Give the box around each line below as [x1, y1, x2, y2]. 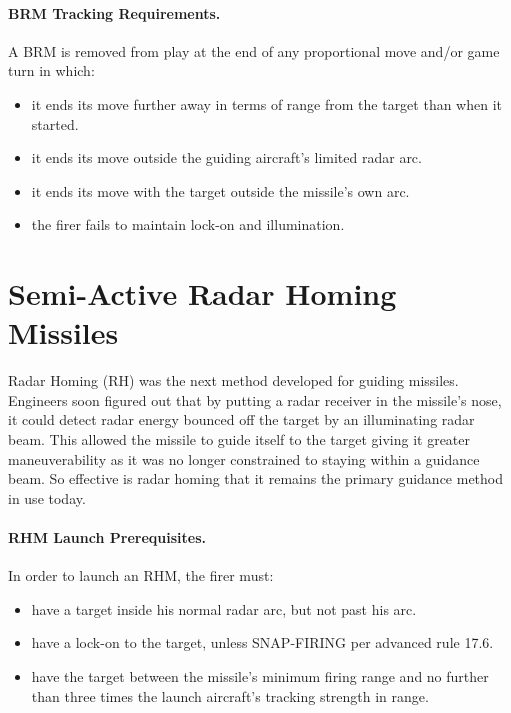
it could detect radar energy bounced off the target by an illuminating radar [8, 409, 475, 430]
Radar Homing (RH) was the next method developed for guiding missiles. [8, 370, 459, 391]
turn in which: [8, 60, 95, 81]
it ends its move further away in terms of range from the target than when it [31, 93, 503, 114]
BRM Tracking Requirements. [8, 2, 221, 23]
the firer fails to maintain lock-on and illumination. [31, 214, 345, 235]
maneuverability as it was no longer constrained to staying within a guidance [8, 448, 480, 469]
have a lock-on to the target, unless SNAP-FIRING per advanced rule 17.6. [31, 632, 494, 653]
